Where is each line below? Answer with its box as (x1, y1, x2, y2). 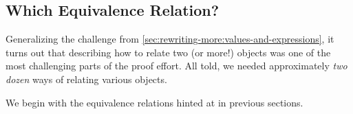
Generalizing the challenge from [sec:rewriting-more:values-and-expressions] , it (6, 32, 334, 46)
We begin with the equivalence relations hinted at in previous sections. (6, 95, 303, 109)
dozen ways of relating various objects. (6, 71, 167, 86)
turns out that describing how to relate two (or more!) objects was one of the (6, 45, 331, 59)
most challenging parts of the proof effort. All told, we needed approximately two (6, 58, 347, 73)
